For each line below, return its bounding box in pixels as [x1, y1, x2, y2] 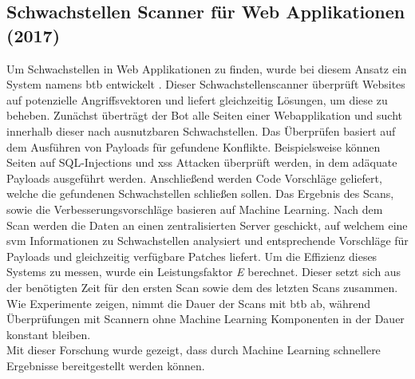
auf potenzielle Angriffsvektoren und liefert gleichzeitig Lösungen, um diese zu [6, 91, 388, 108]
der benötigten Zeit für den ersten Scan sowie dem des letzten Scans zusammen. [6, 278, 398, 295]
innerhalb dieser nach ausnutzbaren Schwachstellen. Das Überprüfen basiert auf [6, 122, 396, 139]
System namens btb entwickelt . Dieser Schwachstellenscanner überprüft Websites [6, 76, 405, 93]
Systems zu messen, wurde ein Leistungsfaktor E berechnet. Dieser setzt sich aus [6, 263, 401, 280]
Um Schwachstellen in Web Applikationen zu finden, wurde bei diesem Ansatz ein [6, 60, 407, 77]
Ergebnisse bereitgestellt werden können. [6, 357, 205, 373]
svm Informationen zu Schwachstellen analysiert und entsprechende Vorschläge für [6, 232, 409, 249]
